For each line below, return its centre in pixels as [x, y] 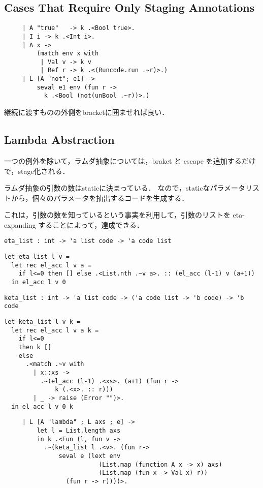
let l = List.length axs [79, 430]
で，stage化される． [37, 171]
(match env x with [68, 54]
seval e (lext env [90, 456]
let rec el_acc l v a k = [55, 330]
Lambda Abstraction [59, 140]
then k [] [35, 347]
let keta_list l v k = [42, 322]
